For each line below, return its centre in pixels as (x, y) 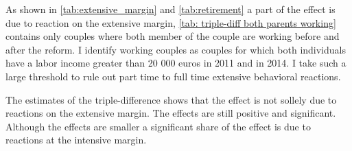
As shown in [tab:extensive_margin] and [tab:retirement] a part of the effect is (171, 9)
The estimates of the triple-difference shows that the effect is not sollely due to (171, 99)
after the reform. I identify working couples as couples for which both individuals (176, 49)
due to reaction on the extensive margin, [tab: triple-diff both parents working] (171, 22)
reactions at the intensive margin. (76, 140)
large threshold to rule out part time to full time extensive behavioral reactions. (173, 76)
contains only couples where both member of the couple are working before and (173, 36)
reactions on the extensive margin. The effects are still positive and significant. (171, 113)
